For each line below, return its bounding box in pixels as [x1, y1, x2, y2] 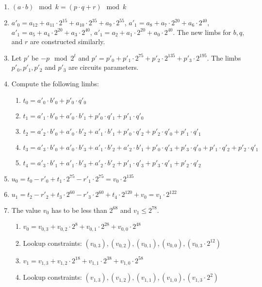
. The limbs [207, 52, 241, 63]
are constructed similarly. [30, 36, 105, 47]
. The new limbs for [173, 27, 231, 37]
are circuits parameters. [68, 62, 139, 72]
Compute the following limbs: [11, 78, 99, 88]
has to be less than [51, 205, 107, 215]
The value [11, 205, 41, 215]
